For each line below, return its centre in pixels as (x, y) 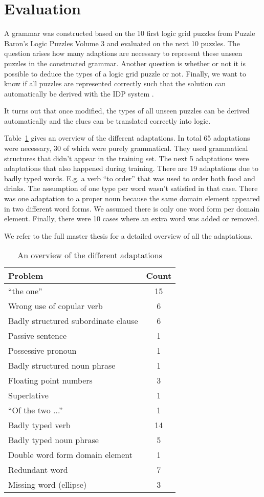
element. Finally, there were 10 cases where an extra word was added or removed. (132, 218)
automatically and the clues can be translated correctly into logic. (107, 120)
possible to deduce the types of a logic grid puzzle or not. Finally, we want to (125, 73)
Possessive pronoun (42, 351)
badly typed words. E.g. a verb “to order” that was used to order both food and (130, 178)
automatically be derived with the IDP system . (79, 93)
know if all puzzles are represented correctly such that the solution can (115, 83)
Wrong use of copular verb (56, 306)
